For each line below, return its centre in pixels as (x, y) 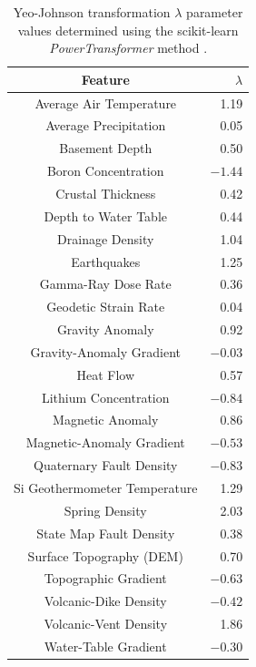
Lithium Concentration (105, 397)
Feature (105, 79)
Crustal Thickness (106, 193)
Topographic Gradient (105, 578)
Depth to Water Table (106, 215)
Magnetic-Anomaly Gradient (105, 442)
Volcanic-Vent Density (106, 624)
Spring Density (105, 510)
